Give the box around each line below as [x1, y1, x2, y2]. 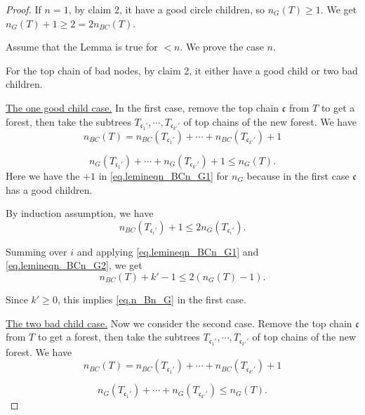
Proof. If [6, 2, 41, 16]
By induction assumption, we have [6, 206, 154, 220]
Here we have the [6, 168, 80, 183]
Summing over [6, 244, 67, 258]
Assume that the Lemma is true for [6, 39, 158, 54]
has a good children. [6, 182, 93, 197]
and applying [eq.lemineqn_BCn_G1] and [77, 244, 259, 258]
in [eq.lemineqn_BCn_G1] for [98, 168, 229, 183]
